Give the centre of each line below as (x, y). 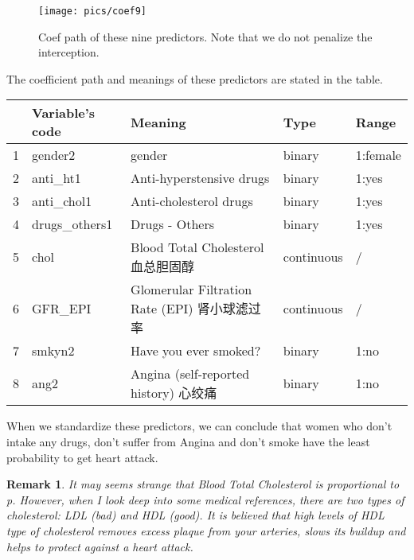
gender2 (54, 155)
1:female (378, 155)
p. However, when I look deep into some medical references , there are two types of (205, 499)
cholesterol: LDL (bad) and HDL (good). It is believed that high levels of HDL (195, 515)
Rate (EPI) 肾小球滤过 (196, 309)
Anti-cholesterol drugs (192, 201)
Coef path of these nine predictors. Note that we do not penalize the (205, 36)
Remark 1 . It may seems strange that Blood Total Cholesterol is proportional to (203, 484)
